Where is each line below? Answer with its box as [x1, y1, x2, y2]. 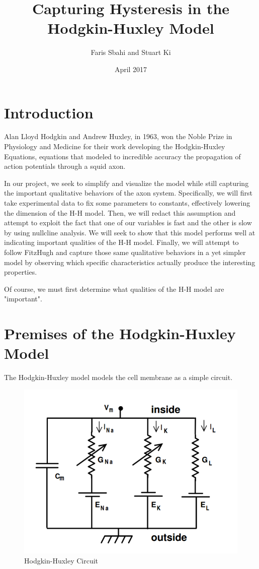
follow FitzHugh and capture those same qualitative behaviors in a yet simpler [4, 246, 246, 257]
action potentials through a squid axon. [4, 161, 126, 171]
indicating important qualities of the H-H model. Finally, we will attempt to [4, 237, 239, 247]
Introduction [4, 102, 94, 122]
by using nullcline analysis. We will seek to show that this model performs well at [4, 227, 255, 237]
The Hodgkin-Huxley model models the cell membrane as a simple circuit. [4, 372, 233, 383]
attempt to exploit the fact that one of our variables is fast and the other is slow [4, 217, 252, 228]
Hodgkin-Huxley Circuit [24, 555, 99, 565]
